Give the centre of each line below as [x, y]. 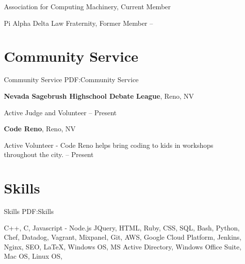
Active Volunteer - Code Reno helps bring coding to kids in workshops [109, 145]
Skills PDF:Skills [29, 211]
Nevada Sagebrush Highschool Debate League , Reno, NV [99, 96]
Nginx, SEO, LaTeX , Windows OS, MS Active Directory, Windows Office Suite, [123, 246]
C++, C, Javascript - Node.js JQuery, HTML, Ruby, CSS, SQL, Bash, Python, [122, 227]
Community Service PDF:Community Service [71, 79]
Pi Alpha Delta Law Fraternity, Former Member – [79, 23]
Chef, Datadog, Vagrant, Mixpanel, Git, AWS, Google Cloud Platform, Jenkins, [123, 237]
